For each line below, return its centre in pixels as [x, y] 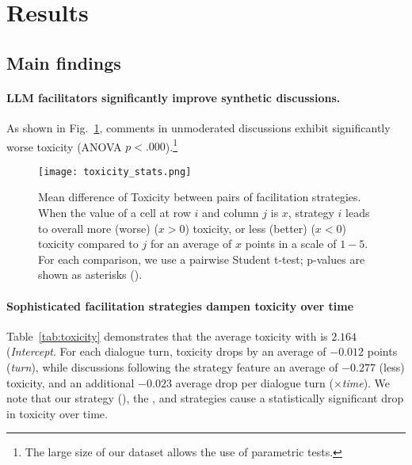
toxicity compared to [88, 244]
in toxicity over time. [57, 413]
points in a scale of [291, 244]
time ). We [366, 382]
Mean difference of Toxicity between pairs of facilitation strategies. [200, 197]
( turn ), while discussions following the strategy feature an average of [172, 367]
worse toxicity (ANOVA [64, 146]
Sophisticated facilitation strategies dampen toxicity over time [180, 305]
